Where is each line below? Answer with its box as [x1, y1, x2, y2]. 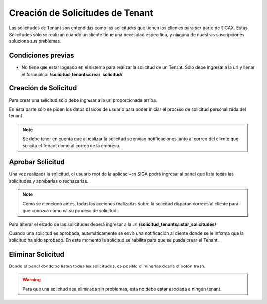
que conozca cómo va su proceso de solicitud [22, 207, 117, 213]
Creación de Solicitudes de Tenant [9, 7, 153, 18]
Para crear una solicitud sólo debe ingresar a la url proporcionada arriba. [9, 97, 157, 103]
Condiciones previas [9, 51, 74, 60]
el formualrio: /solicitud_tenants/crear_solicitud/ [21, 71, 123, 77]
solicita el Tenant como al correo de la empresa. [22, 143, 121, 149]
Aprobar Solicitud [9, 158, 65, 166]
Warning [22, 277, 41, 283]
